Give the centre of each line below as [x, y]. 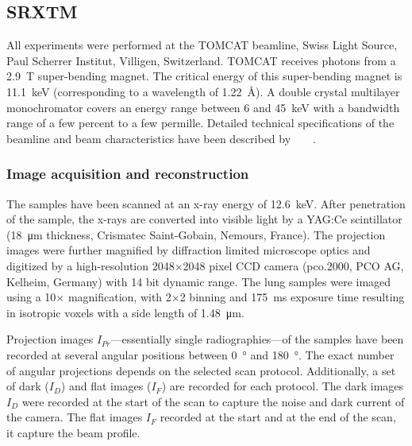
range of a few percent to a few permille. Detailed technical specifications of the [200, 123]
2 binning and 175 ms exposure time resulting [292, 297]
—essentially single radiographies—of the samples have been [257, 339]
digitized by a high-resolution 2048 [90, 265]
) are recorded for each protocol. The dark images [283, 386]
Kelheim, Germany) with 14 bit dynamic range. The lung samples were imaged [199, 281]
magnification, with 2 [119, 297]
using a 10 [31, 297]
